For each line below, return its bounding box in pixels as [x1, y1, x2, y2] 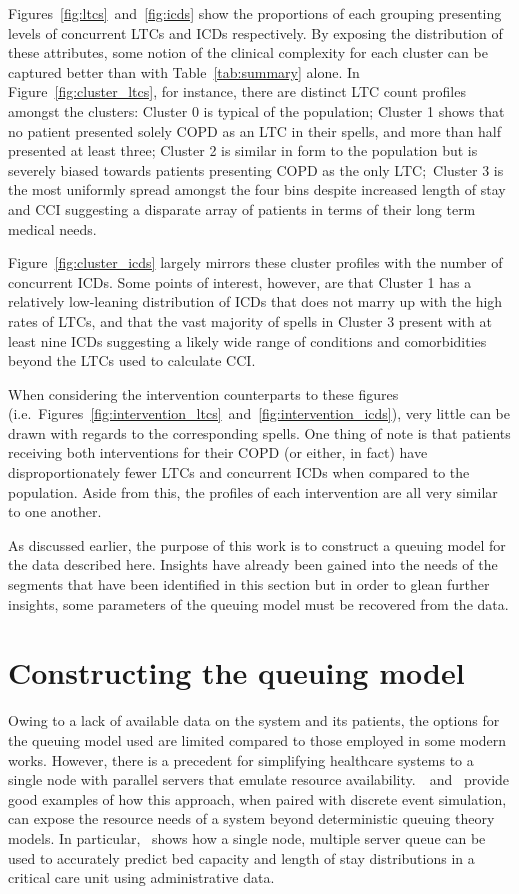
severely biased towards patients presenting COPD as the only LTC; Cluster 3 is [8, 159, 504, 180]
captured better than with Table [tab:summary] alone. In [8, 61, 360, 82]
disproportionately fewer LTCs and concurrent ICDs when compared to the [8, 462, 470, 483]
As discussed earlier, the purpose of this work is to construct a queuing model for [8, 534, 506, 555]
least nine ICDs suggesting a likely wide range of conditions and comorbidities [8, 330, 487, 351]
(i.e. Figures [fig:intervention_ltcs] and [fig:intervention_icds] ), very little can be [8, 403, 510, 424]
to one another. [8, 501, 102, 522]
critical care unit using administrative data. [8, 867, 275, 888]
